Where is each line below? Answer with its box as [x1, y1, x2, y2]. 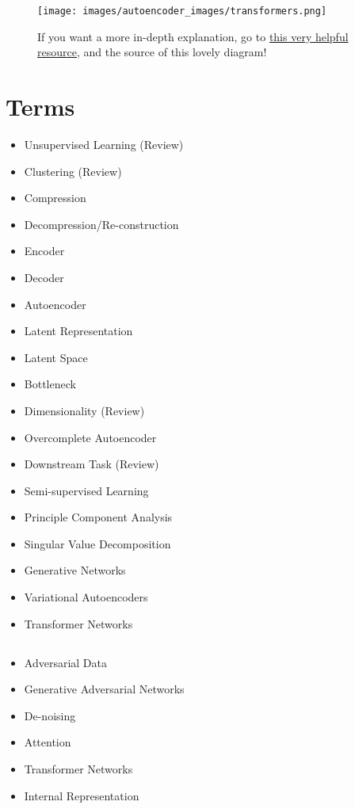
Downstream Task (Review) [24, 456, 159, 472]
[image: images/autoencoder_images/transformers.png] [37, 6, 327, 17]
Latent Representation [24, 322, 133, 339]
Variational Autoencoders [24, 589, 148, 605]
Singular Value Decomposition [24, 535, 171, 551]
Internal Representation [24, 787, 139, 803]
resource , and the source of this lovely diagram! [37, 44, 267, 60]
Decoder [24, 269, 64, 285]
